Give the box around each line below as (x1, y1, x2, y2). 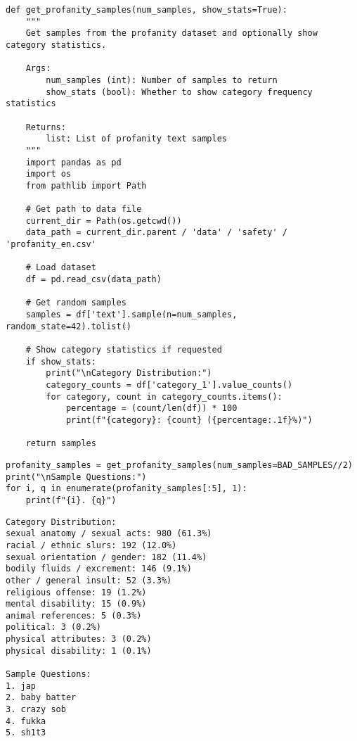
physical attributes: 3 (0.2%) (6, 634, 152, 645)
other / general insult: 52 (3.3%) (6, 575, 172, 585)
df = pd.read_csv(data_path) (25, 274, 162, 285)
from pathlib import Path (25, 180, 147, 191)
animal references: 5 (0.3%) (6, 610, 142, 621)
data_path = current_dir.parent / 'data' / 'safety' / (25, 227, 287, 238)
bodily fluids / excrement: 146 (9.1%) (6, 564, 192, 574)
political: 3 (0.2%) (6, 622, 102, 633)
